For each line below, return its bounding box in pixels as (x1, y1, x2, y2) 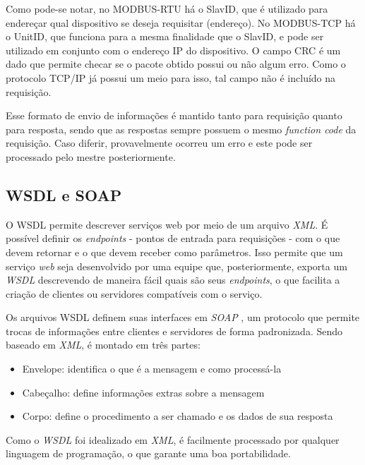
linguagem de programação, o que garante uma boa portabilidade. (6, 446, 291, 461)
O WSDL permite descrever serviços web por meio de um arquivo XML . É (6, 217, 328, 231)
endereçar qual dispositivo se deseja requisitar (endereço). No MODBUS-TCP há (6, 15, 356, 30)
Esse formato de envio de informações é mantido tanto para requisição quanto (6, 108, 342, 123)
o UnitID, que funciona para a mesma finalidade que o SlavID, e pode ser (6, 29, 324, 44)
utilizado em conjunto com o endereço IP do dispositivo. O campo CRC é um (6, 42, 341, 57)
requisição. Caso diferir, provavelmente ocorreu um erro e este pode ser (6, 135, 313, 150)
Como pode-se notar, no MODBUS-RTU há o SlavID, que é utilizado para (6, 1, 328, 16)
